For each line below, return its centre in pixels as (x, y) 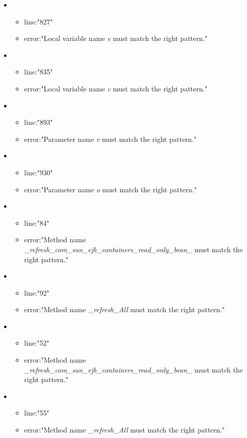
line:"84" (37, 222)
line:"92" (37, 292)
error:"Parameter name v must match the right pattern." (110, 139)
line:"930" (38, 172)
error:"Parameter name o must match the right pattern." (111, 189)
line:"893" (38, 122)
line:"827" (38, 21)
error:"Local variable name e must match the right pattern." (116, 38)
